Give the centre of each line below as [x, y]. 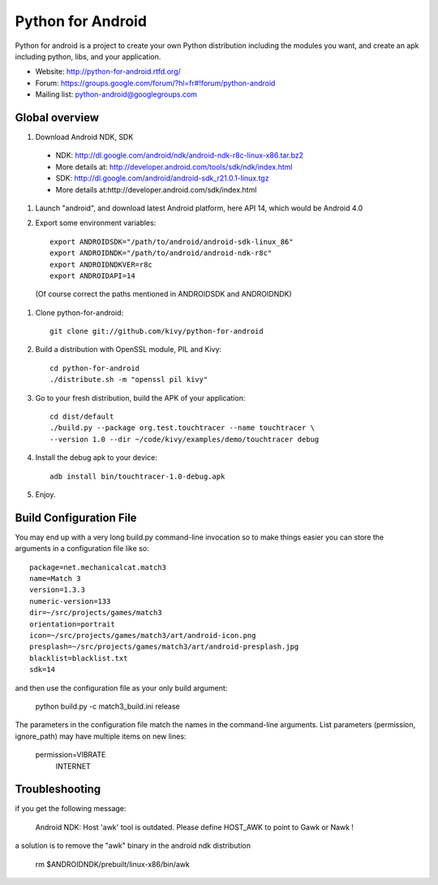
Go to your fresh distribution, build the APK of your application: [140, 397]
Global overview [57, 117]
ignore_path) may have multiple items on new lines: [101, 736]
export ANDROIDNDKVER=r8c [101, 265]
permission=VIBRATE [71, 755]
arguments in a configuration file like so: [82, 549]
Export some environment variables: [96, 223]
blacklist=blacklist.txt [79, 658]
